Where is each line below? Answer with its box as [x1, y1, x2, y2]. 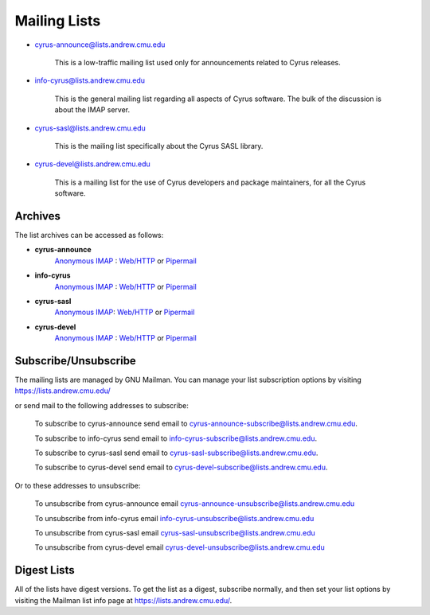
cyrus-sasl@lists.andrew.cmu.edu [34, 123, 147, 133]
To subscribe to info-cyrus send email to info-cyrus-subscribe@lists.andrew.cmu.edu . [34, 434, 318, 443]
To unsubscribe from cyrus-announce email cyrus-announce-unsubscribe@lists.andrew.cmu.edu [34, 499, 355, 508]
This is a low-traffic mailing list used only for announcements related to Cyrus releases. [54, 57, 342, 67]
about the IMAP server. [54, 105, 131, 115]
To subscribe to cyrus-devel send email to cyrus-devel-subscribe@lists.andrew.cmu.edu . [34, 462, 328, 473]
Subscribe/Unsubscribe [14, 354, 137, 368]
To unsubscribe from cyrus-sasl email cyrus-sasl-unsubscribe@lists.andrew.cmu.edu [34, 527, 316, 537]
